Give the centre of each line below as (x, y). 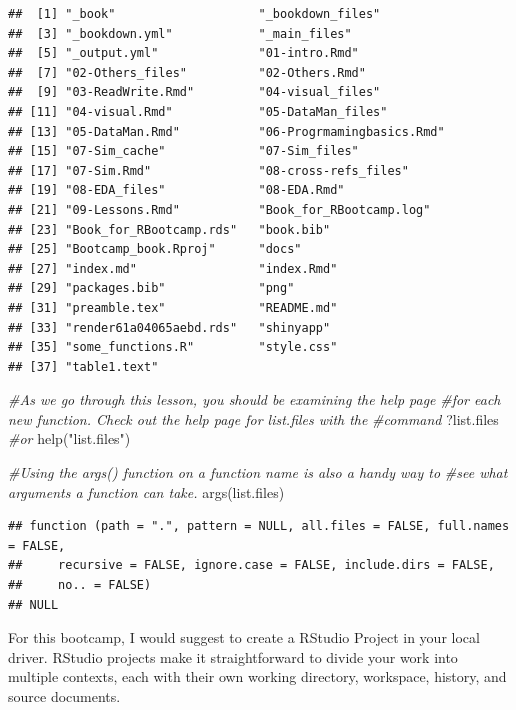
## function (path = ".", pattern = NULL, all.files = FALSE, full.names (259, 526)
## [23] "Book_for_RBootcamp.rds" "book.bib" (169, 229)
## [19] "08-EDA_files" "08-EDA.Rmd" (176, 190)
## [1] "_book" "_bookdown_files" (194, 14)
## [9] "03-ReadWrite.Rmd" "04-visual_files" (194, 92)
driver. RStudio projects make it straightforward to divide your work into (233, 656)
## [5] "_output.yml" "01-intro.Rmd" (183, 53)
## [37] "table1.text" (83, 366)
